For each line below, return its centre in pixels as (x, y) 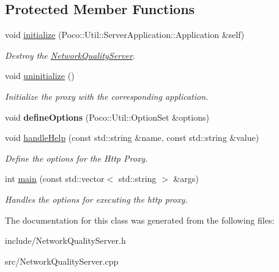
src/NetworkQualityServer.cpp (62, 261)
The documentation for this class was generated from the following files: (140, 220)
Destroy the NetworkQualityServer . (70, 55)
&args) (186, 179)
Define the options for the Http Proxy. (76, 158)
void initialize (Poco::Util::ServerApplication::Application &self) (125, 35)
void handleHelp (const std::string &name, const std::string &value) (132, 138)
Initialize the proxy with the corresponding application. (107, 96)
